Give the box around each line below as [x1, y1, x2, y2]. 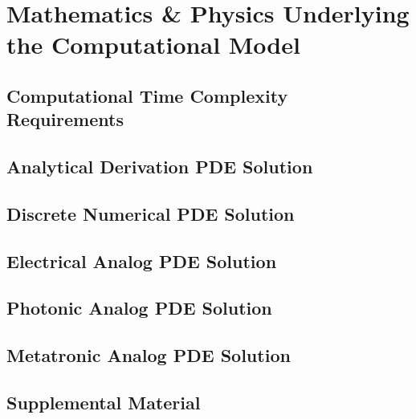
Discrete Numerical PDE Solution [6, 201, 295, 226]
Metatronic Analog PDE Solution [6, 343, 291, 368]
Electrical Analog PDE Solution [6, 248, 277, 273]
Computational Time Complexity [6, 83, 288, 108]
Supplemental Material [6, 390, 201, 415]
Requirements [6, 107, 124, 132]
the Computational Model [6, 28, 300, 61]
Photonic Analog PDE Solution [6, 295, 272, 320]
